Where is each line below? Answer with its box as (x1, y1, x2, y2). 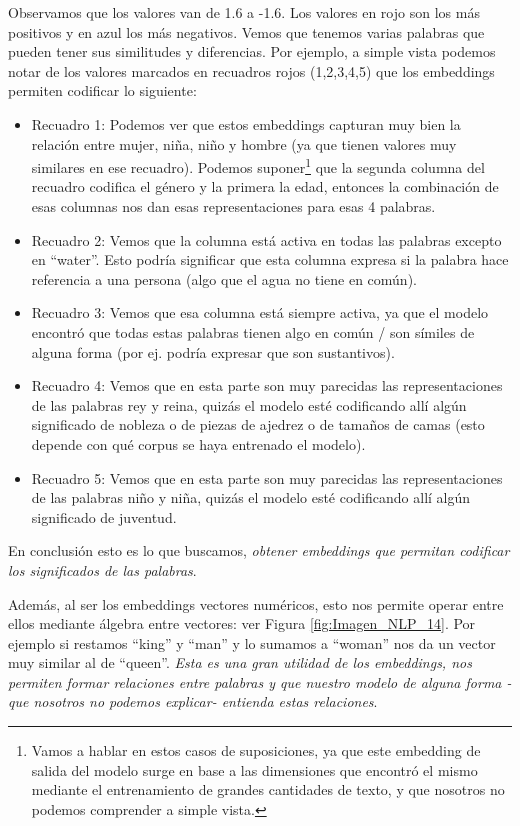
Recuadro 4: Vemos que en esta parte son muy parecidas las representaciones (31, 375, 503, 396)
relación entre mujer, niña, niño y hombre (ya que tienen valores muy (31, 133, 457, 154)
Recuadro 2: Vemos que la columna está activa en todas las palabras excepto (31, 229, 502, 250)
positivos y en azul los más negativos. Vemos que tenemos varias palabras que (8, 21, 485, 42)
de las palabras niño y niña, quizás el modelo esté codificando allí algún (31, 487, 471, 508)
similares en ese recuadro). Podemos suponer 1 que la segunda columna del (31, 154, 485, 177)
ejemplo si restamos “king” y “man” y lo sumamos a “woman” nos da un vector (8, 632, 496, 653)
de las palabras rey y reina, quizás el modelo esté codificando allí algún (31, 394, 467, 415)
